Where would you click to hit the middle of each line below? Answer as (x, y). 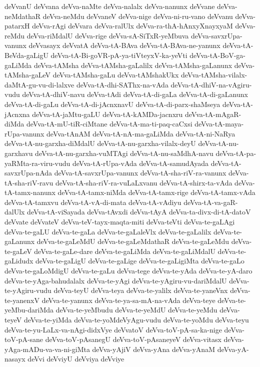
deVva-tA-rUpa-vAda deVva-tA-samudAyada (140, 163)
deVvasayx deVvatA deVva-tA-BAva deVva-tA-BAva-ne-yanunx (124, 45)
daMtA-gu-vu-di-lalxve (39, 84)
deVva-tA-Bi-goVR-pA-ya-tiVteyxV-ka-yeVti (119, 55)
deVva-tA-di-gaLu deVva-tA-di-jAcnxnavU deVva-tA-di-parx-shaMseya (112, 104)
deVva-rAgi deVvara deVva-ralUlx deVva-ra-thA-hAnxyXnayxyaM (132, 26)
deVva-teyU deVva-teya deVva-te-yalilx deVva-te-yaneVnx (141, 290)
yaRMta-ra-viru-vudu (37, 163)
